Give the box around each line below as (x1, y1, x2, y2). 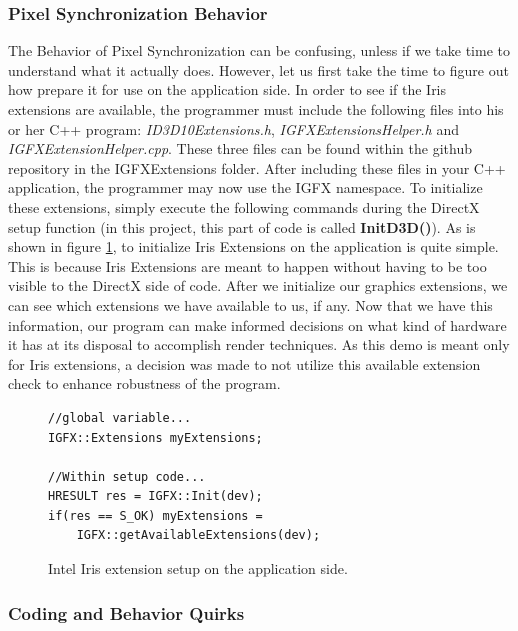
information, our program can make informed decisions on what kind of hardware (8, 314, 507, 335)
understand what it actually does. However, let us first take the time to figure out (8, 59, 509, 80)
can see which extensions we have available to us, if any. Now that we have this (8, 294, 493, 315)
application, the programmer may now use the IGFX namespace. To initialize (8, 177, 483, 198)
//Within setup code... (48, 469, 206, 484)
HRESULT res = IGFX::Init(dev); (48, 489, 263, 504)
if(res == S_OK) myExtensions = (48, 508, 263, 523)
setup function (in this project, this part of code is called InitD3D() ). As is (8, 216, 476, 237)
